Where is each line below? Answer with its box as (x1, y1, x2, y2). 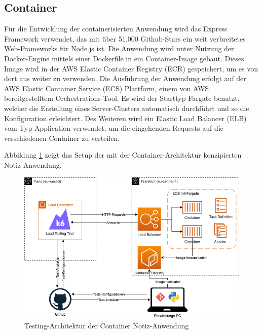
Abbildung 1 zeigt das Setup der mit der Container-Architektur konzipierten (4, 150, 242, 160)
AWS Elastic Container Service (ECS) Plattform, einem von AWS (4, 83, 209, 93)
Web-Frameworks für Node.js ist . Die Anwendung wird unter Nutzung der (4, 43, 234, 54)
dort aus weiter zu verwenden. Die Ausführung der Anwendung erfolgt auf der (4, 73, 246, 84)
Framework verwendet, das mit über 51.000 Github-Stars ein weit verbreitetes (4, 33, 246, 44)
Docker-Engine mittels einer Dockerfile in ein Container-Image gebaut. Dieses (4, 53, 244, 63)
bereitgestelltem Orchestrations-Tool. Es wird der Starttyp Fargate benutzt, (4, 93, 240, 103)
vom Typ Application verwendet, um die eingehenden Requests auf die (4, 123, 223, 133)
